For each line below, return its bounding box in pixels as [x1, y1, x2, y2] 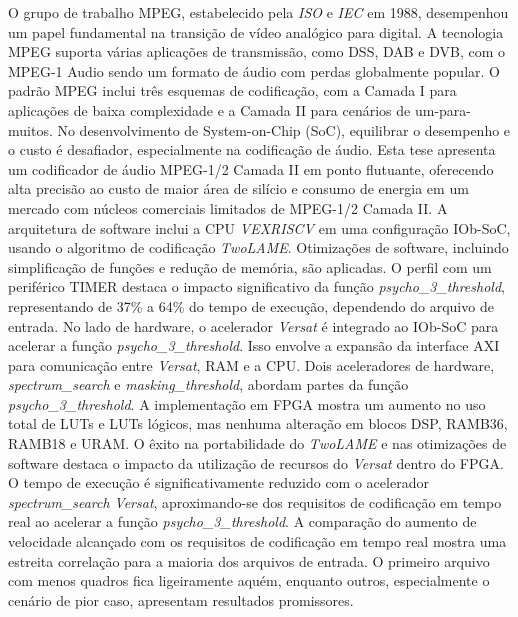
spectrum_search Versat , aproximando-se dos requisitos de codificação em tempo [8, 491, 502, 512]
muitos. [8, 119, 53, 140]
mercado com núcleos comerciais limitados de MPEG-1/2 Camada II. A [8, 197, 448, 218]
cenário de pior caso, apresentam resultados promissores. [8, 589, 354, 610]
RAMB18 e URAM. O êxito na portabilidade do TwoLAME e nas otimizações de [8, 433, 507, 454]
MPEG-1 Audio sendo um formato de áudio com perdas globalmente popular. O [8, 60, 500, 81]
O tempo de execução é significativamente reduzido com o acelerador [8, 472, 429, 493]
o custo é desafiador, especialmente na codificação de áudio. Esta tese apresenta [8, 139, 496, 160]
